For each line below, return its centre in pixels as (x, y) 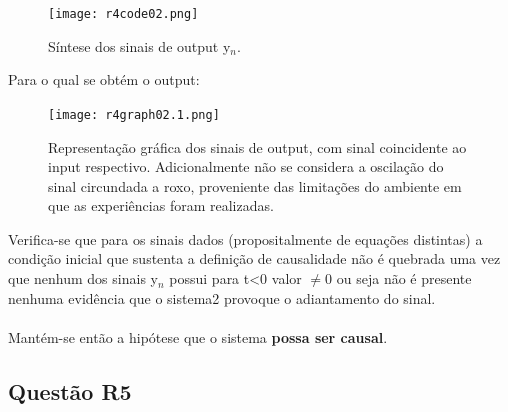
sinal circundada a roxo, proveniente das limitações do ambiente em (255, 185)
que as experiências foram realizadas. (161, 205)
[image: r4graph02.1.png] (134, 114)
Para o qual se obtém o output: (104, 79)
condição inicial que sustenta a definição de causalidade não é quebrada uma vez (254, 258)
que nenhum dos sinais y (83, 278)
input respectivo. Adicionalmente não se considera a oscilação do (246, 166)
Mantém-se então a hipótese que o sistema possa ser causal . (198, 336)
